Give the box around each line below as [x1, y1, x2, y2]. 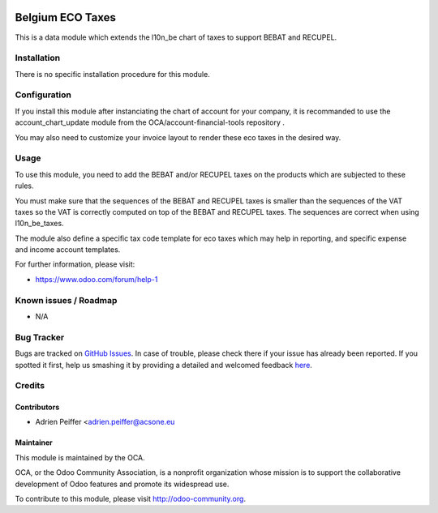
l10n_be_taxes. [15, 219, 64, 229]
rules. [15, 181, 34, 190]
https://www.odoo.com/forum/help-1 [35, 274, 158, 284]
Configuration [15, 89, 72, 100]
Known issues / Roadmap [15, 294, 118, 306]
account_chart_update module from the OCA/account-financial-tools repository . [15, 118, 286, 127]
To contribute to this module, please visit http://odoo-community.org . [15, 494, 247, 504]
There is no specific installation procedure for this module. [15, 69, 210, 79]
